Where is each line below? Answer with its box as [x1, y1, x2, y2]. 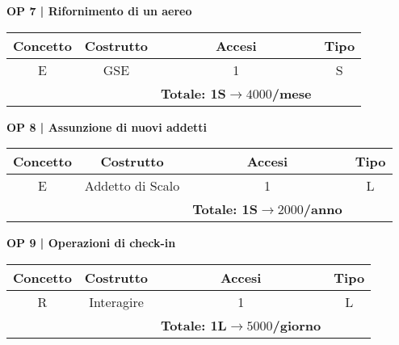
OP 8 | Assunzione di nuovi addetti [6, 118, 208, 135]
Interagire [89, 292, 144, 311]
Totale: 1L [161, 315, 227, 334]
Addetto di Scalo [84, 176, 180, 196]
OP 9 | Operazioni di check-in [6, 234, 176, 251]
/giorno [272, 315, 321, 334]
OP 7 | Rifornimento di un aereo [6, 2, 192, 19]
